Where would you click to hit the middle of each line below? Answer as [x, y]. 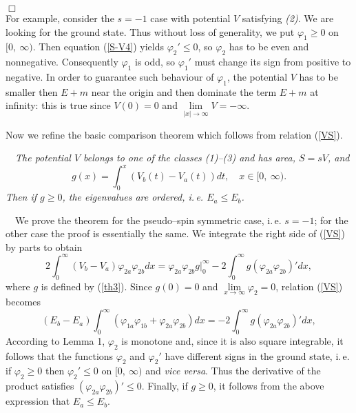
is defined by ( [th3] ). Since [96, 286]
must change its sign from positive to [273, 62]
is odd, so [155, 62]
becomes [23, 301]
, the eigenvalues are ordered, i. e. [133, 197]
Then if [21, 197]
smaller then [32, 91]
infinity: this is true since [58, 105]
